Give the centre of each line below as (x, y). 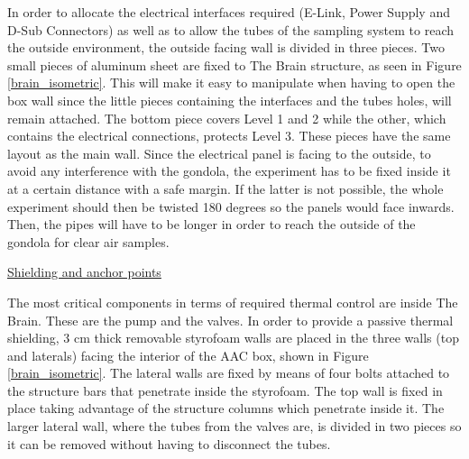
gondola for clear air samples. (88, 241)
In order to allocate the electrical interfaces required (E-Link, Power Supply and (229, 12)
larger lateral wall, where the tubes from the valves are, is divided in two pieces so (234, 426)
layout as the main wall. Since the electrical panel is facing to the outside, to (219, 153)
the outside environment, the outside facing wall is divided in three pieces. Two (226, 47)
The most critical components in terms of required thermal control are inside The (233, 302)
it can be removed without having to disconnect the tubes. (169, 443)
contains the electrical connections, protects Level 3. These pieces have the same (229, 136)
